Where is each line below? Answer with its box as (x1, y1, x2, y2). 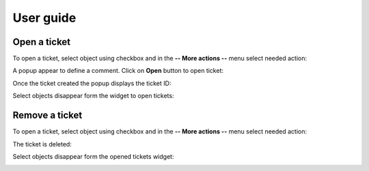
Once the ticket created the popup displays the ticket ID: (12, 79, 172, 87)
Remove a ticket (12, 110, 83, 121)
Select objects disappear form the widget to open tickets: (12, 92, 174, 100)
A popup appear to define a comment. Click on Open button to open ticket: (12, 67, 224, 75)
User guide (12, 10, 77, 25)
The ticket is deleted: (12, 140, 72, 148)
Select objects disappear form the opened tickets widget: (12, 152, 174, 160)
